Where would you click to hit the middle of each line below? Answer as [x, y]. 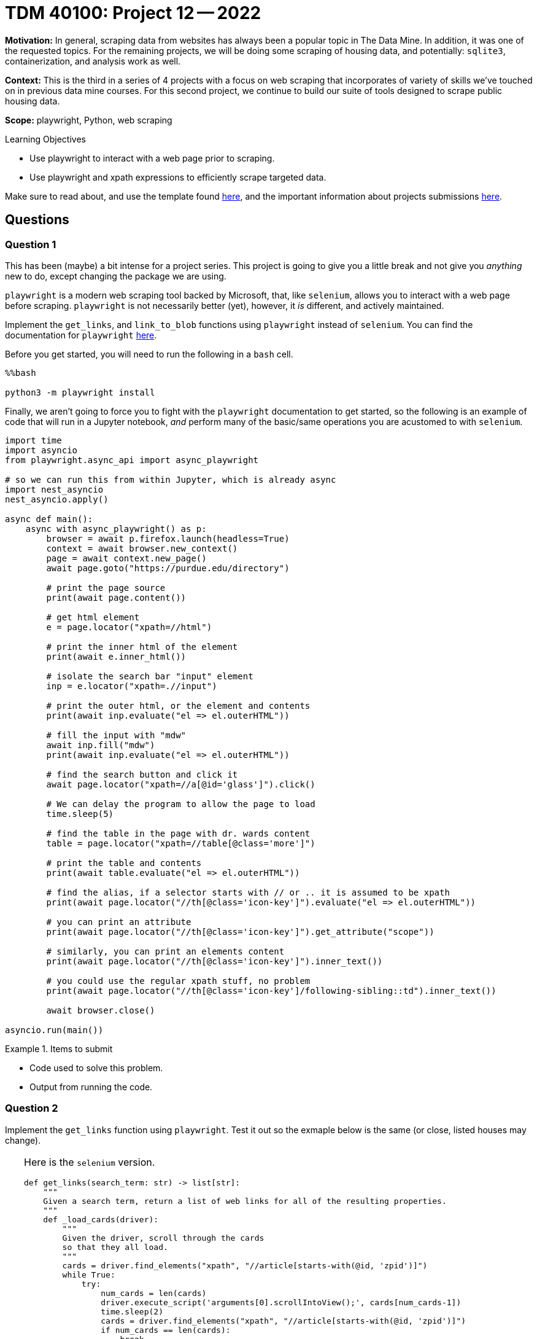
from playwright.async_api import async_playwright [132, 460]
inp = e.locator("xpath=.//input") [132, 686]
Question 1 [31, 244]
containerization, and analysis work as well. [93, 61]
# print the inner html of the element [142, 646]
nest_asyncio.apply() [57, 499]
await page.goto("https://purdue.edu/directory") [168, 568]
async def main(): [49, 519]
